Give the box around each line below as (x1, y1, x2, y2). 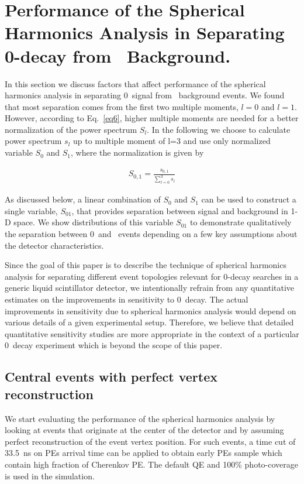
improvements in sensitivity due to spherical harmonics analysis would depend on (5, 304, 296, 317)
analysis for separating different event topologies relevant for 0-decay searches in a (5, 270, 299, 282)
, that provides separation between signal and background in (71, 204, 288, 217)
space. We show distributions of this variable (13, 216, 174, 228)
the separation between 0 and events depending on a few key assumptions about (5, 228, 298, 240)
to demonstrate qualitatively (189, 216, 292, 228)
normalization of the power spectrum (5, 123, 137, 135)
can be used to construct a (201, 193, 296, 205)
